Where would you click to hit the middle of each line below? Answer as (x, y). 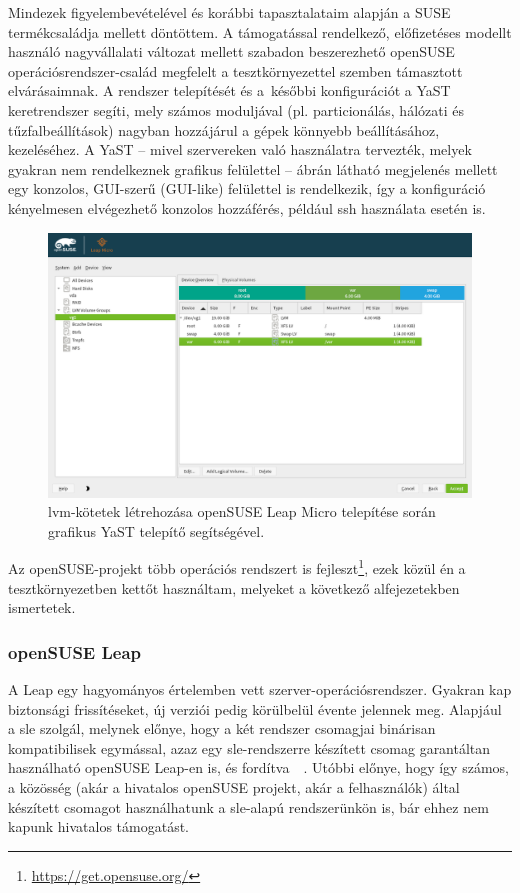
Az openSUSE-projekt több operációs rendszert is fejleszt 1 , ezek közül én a (237, 566)
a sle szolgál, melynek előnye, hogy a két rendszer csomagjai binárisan (222, 728)
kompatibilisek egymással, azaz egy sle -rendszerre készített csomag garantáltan (249, 747)
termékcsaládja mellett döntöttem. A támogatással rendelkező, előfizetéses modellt (260, 31)
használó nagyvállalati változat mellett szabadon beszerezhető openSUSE (231, 51)
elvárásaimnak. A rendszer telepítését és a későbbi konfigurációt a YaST (229, 90)
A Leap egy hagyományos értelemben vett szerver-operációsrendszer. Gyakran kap (260, 688)
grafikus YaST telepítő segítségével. (156, 530)
